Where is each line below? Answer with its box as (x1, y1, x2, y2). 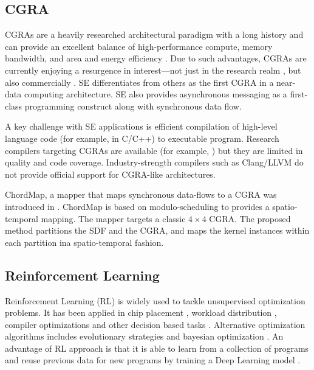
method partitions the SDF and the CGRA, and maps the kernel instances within (5, 224, 310, 237)
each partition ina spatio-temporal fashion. (5, 236, 164, 248)
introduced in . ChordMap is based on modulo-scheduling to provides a (5, 200, 270, 212)
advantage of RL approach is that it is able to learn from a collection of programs (5, 341, 309, 354)
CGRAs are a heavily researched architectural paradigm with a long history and (5, 28, 304, 41)
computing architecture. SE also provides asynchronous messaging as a (24, 88, 287, 100)
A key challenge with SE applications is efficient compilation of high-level (5, 120, 278, 133)
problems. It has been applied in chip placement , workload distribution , (5, 306, 277, 319)
